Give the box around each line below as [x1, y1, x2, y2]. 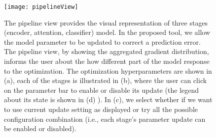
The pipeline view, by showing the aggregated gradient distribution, [4, 46, 209, 56]
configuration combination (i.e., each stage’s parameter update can [4, 113, 206, 124]
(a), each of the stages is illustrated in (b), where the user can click [4, 75, 207, 85]
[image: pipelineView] [4, 3, 78, 10]
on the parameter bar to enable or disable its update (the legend [4, 84, 199, 95]
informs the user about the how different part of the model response [4, 56, 210, 66]
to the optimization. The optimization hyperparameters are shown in [4, 65, 212, 76]
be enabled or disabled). [4, 123, 76, 134]
